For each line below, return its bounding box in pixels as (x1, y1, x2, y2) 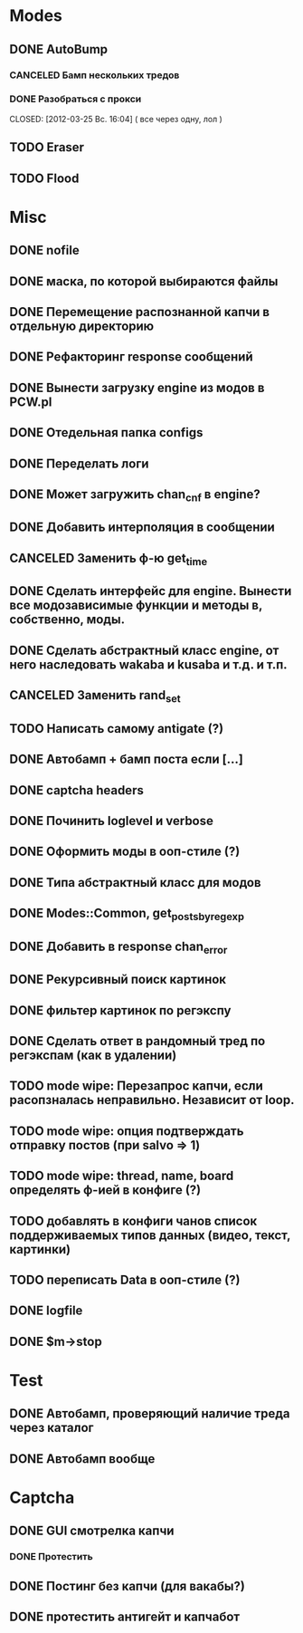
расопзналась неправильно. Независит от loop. (9, 1092, 295, 1108)
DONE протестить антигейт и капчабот (9, 1609, 241, 1625)
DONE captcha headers (9, 783, 145, 798)
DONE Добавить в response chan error (9, 938, 228, 956)
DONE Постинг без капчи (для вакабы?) (9, 1578, 246, 1594)
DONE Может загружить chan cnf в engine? (9, 486, 260, 504)
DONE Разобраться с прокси (9, 92, 142, 105)
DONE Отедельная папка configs (9, 425, 204, 440)
